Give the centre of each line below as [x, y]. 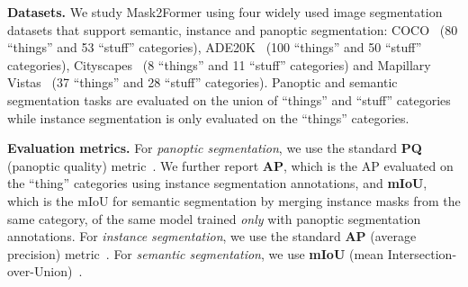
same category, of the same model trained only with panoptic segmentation [214, 218]
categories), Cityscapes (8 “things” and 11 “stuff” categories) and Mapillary [219, 64]
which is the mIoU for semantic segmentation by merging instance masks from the [234, 200]
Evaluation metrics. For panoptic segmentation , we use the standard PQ [215, 148]
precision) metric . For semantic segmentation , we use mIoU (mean [196, 253]
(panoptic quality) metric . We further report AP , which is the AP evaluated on [230, 165]
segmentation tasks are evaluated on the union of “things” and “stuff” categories [229, 99]
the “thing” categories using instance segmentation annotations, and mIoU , [217, 183]
